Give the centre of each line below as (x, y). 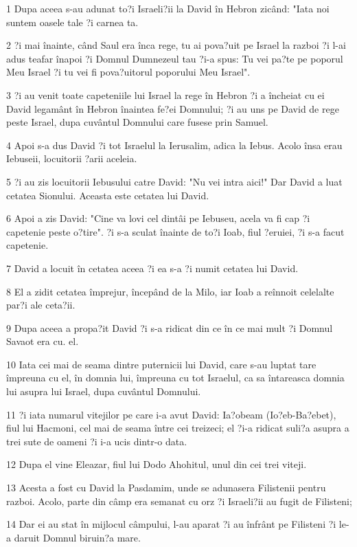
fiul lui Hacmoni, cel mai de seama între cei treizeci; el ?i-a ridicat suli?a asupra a (178, 428)
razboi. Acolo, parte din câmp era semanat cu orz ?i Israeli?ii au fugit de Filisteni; (179, 501)
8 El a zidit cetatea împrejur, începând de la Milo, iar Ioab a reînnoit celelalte (170, 291)
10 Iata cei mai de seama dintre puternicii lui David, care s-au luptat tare (161, 364)
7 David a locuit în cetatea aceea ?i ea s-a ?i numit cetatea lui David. (152, 268)
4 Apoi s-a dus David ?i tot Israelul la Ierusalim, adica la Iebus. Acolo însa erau (174, 145)
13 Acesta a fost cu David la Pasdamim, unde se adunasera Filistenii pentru (166, 488)
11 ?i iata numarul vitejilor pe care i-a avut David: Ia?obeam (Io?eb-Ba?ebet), (171, 414)
